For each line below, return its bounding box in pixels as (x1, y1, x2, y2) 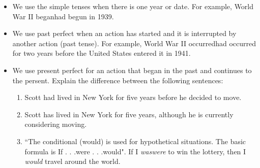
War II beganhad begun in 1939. (12, 11, 114, 21)
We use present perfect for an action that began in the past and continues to (12, 64, 252, 75)
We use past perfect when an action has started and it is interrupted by (12, 28, 237, 39)
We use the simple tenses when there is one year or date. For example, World (12, 1, 254, 11)
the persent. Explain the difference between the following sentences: (12, 75, 223, 85)
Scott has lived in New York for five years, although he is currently (24, 109, 234, 119)
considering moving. (24, 119, 87, 129)
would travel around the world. (24, 156, 121, 166)
